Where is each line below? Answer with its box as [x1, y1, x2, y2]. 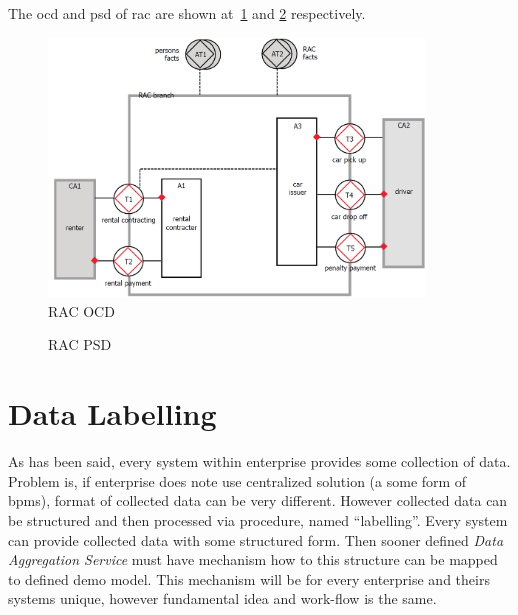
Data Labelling [8, 393, 217, 434]
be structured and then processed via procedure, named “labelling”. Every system [8, 509, 508, 530]
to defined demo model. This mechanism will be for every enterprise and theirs [8, 568, 490, 589]
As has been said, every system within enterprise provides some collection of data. [8, 451, 511, 472]
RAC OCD [48, 300, 115, 321]
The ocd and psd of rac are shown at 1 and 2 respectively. [8, 3, 366, 23]
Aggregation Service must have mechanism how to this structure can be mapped [8, 549, 498, 570]
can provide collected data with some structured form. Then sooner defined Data [8, 529, 504, 550]
